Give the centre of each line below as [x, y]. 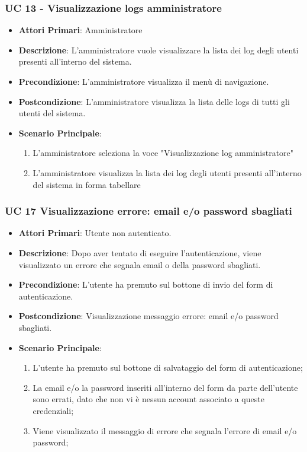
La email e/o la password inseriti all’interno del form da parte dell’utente [165, 387]
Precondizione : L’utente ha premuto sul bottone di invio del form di [146, 284]
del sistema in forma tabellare [87, 184]
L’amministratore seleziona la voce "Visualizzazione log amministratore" [163, 153]
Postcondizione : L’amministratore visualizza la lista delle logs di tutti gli [154, 101]
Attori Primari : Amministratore [80, 30]
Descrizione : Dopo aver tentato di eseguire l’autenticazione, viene [140, 252]
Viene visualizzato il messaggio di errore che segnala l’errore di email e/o [165, 430]
